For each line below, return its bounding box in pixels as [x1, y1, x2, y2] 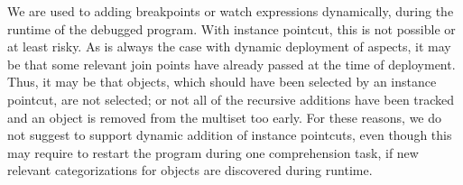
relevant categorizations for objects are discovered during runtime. [7, 161, 373, 180]
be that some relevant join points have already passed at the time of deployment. [7, 54, 456, 73]
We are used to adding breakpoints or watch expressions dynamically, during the [7, 2, 454, 20]
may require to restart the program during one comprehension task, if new [7, 143, 419, 162]
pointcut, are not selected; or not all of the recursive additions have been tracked [7, 89, 455, 108]
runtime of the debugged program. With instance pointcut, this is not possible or [7, 19, 456, 38]
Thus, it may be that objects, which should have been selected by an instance [7, 72, 437, 91]
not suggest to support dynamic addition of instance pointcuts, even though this [7, 125, 452, 144]
